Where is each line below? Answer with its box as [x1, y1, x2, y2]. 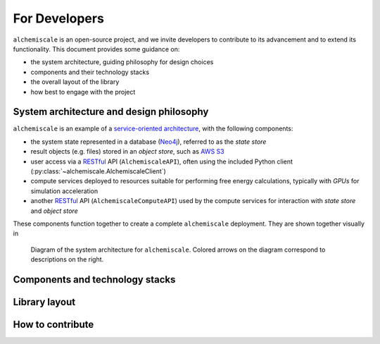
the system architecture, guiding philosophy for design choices [30, 58, 214, 66]
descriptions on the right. [30, 255, 104, 264]
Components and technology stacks [13, 274, 176, 285]
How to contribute [13, 318, 94, 331]
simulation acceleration [30, 187, 99, 195]
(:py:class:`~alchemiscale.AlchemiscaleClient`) [30, 166, 167, 176]
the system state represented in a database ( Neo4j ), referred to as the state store [30, 137, 267, 146]
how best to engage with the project [30, 87, 136, 96]
